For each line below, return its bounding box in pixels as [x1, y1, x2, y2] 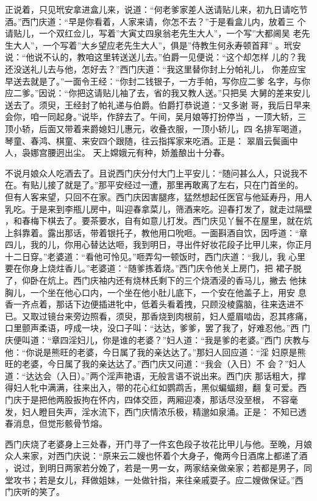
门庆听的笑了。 [5, 485, 65, 498]
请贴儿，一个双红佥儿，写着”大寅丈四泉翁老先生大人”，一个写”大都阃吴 [5, 27, 290, 40]
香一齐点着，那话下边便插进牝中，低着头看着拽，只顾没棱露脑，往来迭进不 [5, 298, 304, 310]
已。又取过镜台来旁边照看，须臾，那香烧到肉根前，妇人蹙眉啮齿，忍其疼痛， [5, 309, 312, 322]
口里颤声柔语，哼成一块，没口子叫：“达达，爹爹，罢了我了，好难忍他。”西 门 [5, 321, 310, 334]
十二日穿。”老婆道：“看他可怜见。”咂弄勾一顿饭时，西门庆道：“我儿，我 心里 [5, 250, 306, 262]
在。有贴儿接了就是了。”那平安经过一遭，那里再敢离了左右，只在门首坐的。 [5, 178, 304, 191]
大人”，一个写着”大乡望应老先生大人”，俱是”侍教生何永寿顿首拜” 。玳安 [13, 38, 301, 51]
